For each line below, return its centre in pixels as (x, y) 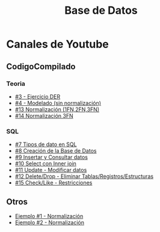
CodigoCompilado (41, 66)
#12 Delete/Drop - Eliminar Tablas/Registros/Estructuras (84, 176)
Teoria (16, 84)
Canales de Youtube (58, 44)
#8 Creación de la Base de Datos (56, 151)
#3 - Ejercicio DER (38, 96)
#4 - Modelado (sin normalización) (58, 103)
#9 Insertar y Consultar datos (51, 157)
